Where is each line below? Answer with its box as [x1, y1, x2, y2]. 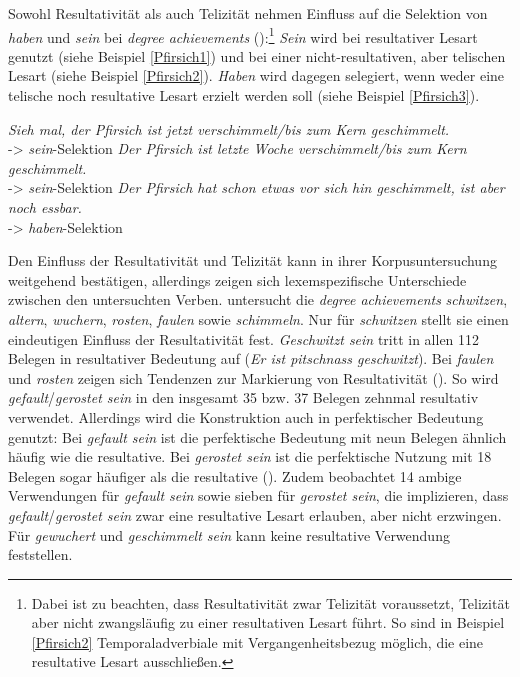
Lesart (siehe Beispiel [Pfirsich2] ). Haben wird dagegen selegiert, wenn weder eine [8, 65, 505, 86]
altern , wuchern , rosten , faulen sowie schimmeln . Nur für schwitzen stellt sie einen [8, 308, 509, 329]
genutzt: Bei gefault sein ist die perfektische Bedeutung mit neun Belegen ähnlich [8, 426, 507, 447]
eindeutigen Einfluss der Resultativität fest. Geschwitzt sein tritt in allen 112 [8, 328, 480, 349]
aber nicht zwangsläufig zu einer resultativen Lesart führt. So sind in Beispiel [31, 612, 505, 633]
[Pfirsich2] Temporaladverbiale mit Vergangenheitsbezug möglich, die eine [31, 631, 484, 652]
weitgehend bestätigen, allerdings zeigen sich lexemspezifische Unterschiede [8, 269, 467, 290]
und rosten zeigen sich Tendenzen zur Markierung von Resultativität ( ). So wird [8, 367, 499, 388]
